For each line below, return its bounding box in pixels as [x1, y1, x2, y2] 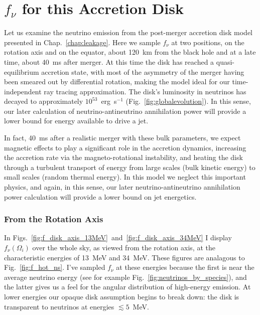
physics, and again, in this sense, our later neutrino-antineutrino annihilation [4, 182, 240, 192]
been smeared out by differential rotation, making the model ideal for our [4, 76, 230, 87]
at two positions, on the [171, 37, 244, 47]
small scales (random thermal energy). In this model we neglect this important [4, 172, 246, 182]
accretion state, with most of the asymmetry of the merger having [41, 66, 244, 77]
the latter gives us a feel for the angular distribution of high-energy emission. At [4, 281, 251, 292]
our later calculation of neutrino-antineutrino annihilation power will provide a [4, 105, 246, 116]
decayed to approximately [4, 96, 83, 106]
